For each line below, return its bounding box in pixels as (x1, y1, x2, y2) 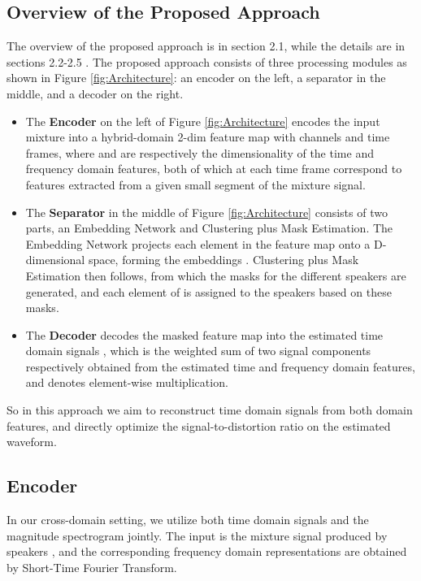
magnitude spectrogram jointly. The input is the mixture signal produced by (7, 527, 388, 544)
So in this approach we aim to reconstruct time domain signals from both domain (7, 401, 413, 418)
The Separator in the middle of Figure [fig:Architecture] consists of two (25, 203, 388, 220)
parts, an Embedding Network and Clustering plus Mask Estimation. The (25, 219, 393, 236)
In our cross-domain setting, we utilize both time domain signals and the (7, 511, 369, 528)
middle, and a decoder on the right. (7, 85, 184, 102)
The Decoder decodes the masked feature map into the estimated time (25, 326, 384, 343)
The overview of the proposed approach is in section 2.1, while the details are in (7, 37, 406, 54)
